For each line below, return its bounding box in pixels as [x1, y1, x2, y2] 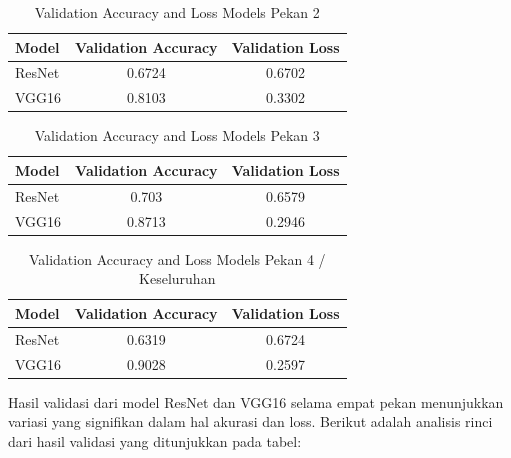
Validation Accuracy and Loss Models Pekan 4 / [28, 248, 326, 269]
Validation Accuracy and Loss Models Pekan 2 [34, 2, 320, 22]
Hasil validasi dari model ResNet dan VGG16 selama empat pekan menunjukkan [8, 391, 504, 412]
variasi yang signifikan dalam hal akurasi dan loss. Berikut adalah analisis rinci [8, 411, 493, 432]
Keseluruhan [139, 268, 216, 289]
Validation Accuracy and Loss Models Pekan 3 [34, 125, 320, 146]
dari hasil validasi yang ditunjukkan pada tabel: [8, 430, 302, 451]
